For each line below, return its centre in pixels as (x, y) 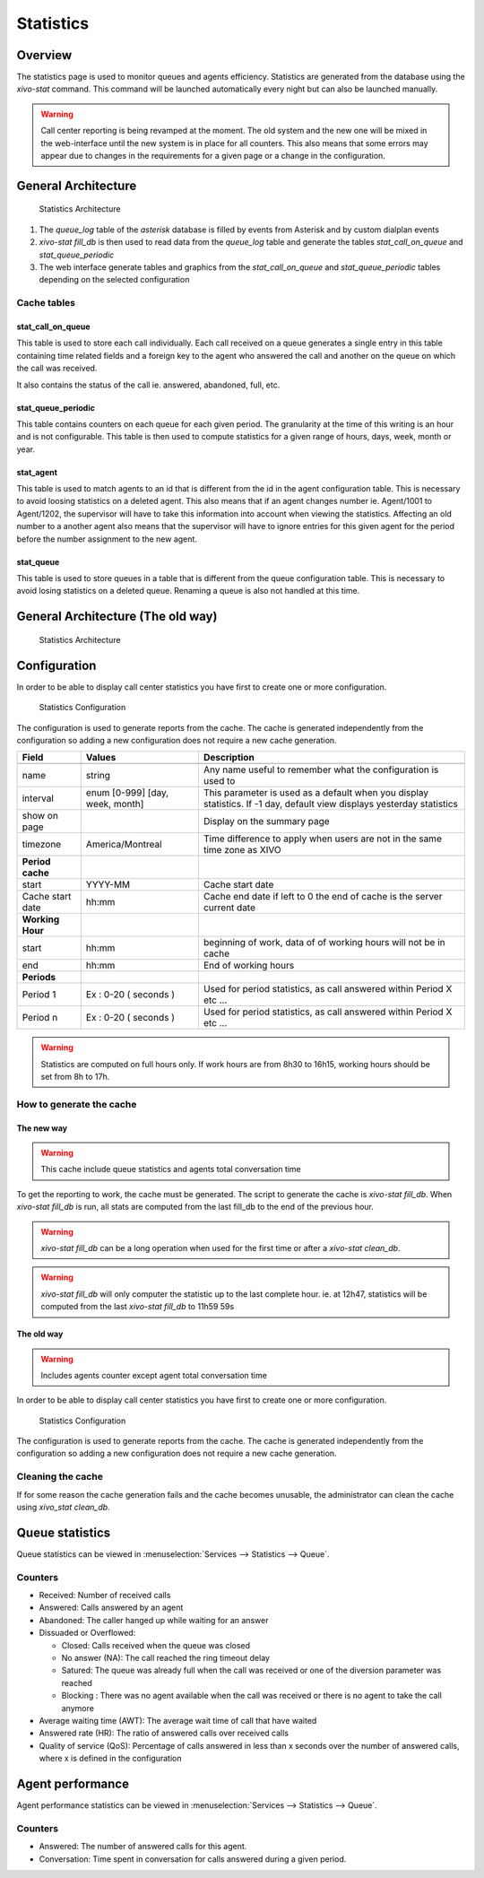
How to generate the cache (77, 1104)
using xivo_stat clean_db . (64, 1508)
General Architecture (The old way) (117, 617)
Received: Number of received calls (105, 1595)
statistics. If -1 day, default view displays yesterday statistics (331, 804)
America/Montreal (124, 845)
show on (40, 816)
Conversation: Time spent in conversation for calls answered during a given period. (193, 1859)
